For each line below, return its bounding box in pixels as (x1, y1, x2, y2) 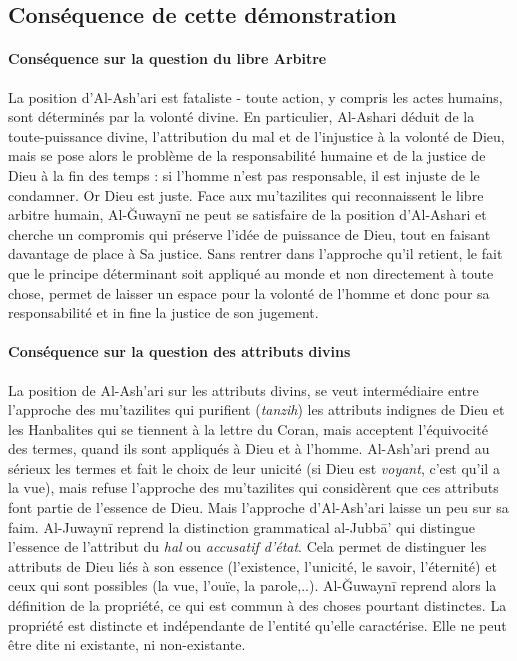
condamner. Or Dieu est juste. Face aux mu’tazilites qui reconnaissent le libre (8, 184, 484, 205)
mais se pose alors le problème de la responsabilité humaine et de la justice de (8, 145, 486, 166)
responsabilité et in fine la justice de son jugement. (8, 302, 319, 323)
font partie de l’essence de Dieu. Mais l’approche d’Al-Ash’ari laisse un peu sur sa (8, 497, 509, 518)
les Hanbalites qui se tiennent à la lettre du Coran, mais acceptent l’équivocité (8, 418, 488, 439)
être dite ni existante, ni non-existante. (8, 634, 246, 655)
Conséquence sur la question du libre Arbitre (8, 48, 327, 69)
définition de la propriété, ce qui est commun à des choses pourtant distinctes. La (8, 595, 507, 616)
